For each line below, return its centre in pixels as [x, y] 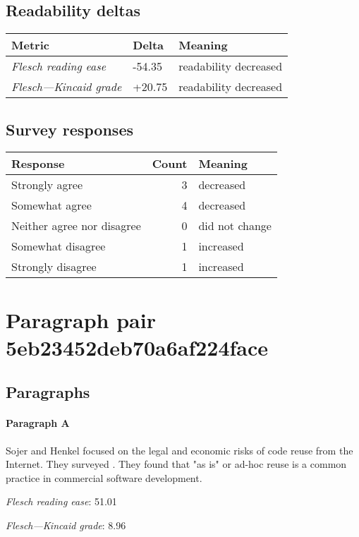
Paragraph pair [81, 319]
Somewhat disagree [59, 246]
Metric [30, 45]
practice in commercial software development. [104, 477]
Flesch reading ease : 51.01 [61, 501]
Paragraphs [48, 392]
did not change [235, 226]
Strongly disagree [54, 267]
